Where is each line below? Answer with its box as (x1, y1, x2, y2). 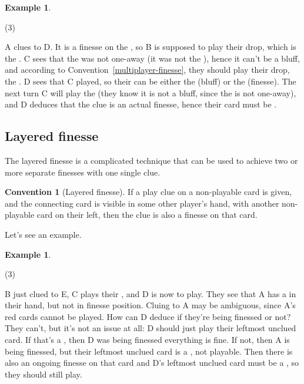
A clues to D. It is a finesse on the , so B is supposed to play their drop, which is (5, 41, 296, 53)
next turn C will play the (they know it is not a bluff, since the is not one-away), (5, 86, 296, 99)
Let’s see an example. (5, 228, 82, 240)
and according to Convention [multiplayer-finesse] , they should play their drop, (5, 63, 290, 76)
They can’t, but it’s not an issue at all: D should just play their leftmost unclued (5, 322, 296, 334)
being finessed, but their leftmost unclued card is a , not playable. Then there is (5, 345, 293, 357)
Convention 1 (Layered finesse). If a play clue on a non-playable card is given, (5, 186, 292, 198)
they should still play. (5, 368, 82, 380)
